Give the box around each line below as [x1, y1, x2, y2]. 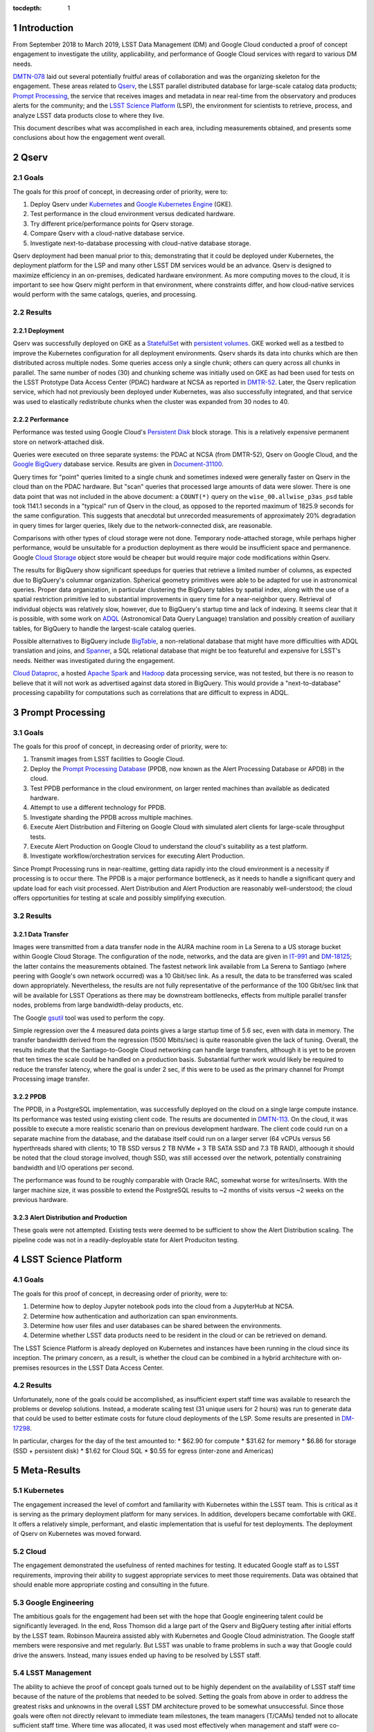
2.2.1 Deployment [12, 326, 64, 335]
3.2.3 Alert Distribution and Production [12, 1213, 127, 1221]
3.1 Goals [12, 727, 44, 737]
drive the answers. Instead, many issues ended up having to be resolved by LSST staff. [12, 1651, 261, 1659]
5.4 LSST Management [12, 1668, 91, 1678]
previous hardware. [12, 1195, 69, 1203]
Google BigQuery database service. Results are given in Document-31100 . [12, 460, 224, 468]
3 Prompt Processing [12, 707, 106, 718]
